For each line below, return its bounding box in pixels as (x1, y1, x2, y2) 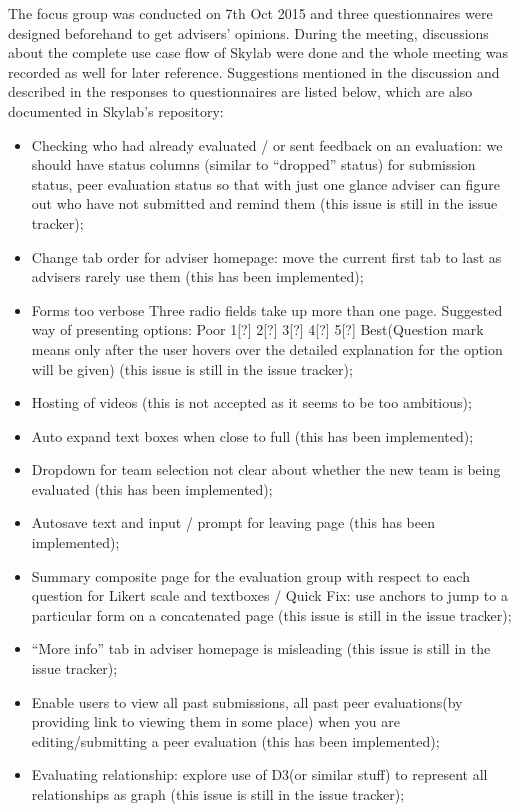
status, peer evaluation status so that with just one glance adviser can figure (31, 173, 500, 194)
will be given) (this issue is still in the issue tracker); (31, 358, 353, 379)
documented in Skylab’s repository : (8, 100, 224, 121)
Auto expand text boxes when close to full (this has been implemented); (31, 425, 474, 446)
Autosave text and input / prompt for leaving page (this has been (31, 512, 436, 533)
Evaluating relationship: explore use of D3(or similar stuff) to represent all (31, 764, 488, 785)
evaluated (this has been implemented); (31, 478, 273, 499)
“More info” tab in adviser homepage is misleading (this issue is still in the (31, 638, 491, 659)
